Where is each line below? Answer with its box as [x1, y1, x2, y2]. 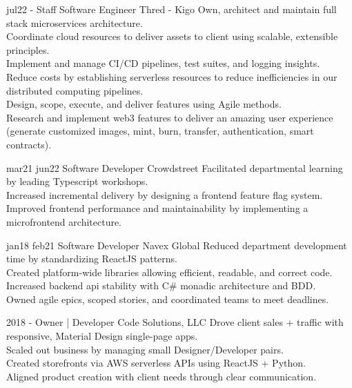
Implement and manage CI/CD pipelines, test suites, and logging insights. [6, 56, 320, 70]
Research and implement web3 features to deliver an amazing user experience [6, 110, 333, 124]
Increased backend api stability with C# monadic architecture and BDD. [6, 278, 316, 293]
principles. [6, 42, 50, 57]
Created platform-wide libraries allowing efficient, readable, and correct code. [6, 264, 333, 279]
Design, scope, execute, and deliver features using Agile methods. [6, 97, 282, 111]
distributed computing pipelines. [6, 83, 144, 97]
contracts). [6, 137, 52, 151]
